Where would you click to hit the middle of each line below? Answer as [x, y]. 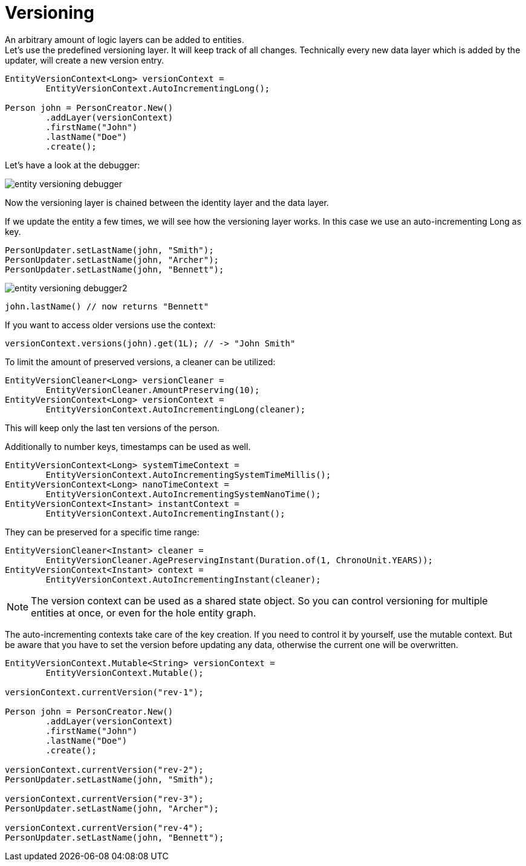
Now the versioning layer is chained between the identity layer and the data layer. [167, 202]
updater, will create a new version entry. [85, 60]
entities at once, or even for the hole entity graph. [144, 613]
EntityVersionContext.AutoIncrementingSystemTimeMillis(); [188, 474]
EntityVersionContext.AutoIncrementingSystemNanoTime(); [183, 494]
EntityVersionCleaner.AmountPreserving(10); [153, 390]
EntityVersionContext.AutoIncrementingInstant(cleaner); [183, 579]
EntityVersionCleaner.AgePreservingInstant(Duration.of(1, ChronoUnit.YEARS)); [239, 560]
